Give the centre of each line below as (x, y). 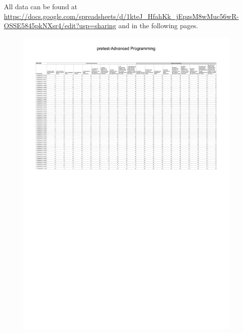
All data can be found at (41, 6)
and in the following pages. (158, 26)
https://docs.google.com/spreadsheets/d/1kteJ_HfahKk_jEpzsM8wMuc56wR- (121, 16)
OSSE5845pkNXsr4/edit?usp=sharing (60, 26)
